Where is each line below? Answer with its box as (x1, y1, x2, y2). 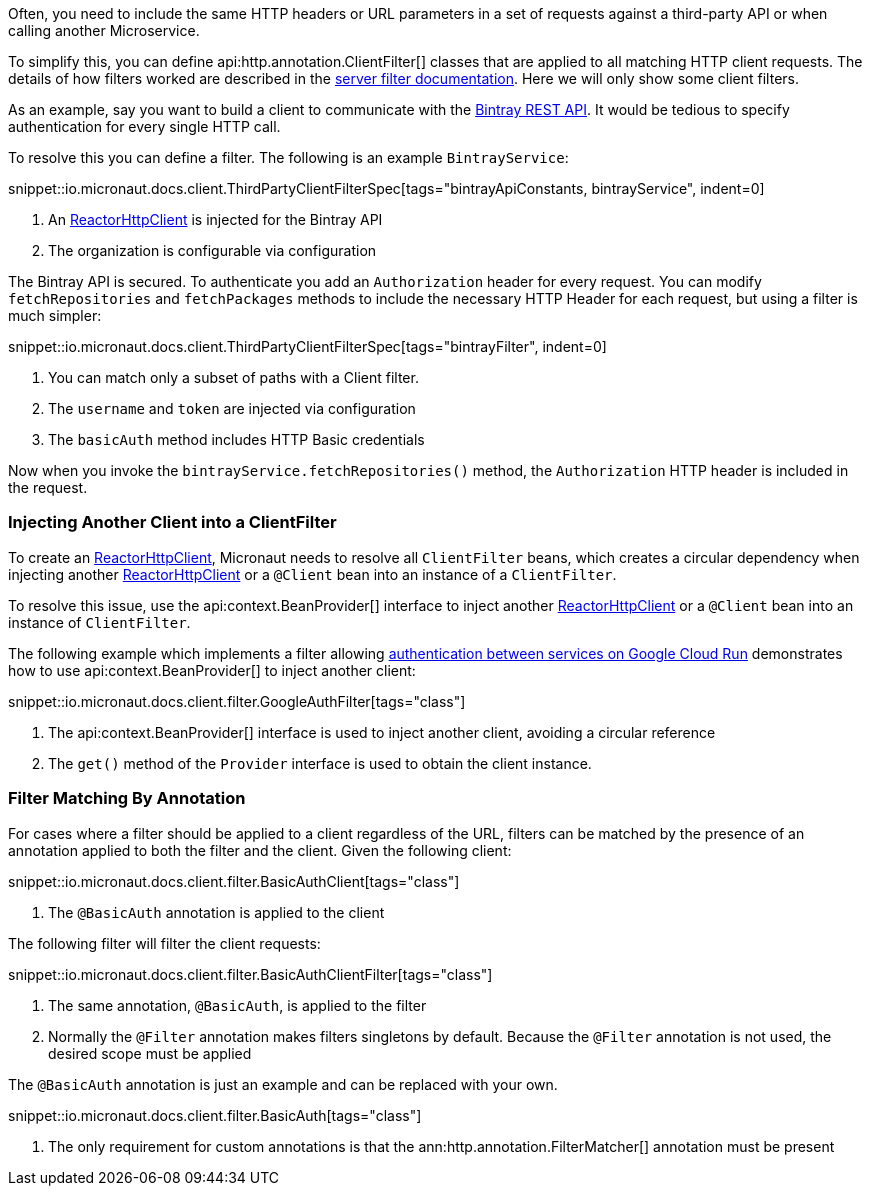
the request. (8, 479, 88, 496)
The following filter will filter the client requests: (8, 934, 321, 952)
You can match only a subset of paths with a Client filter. (48, 369, 419, 386)
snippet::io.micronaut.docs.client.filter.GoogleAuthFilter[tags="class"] (8, 692, 466, 710)
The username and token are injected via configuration (48, 400, 416, 417)
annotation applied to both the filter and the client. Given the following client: (8, 841, 512, 859)
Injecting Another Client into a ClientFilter (8, 512, 337, 533)
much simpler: (8, 307, 102, 324)
